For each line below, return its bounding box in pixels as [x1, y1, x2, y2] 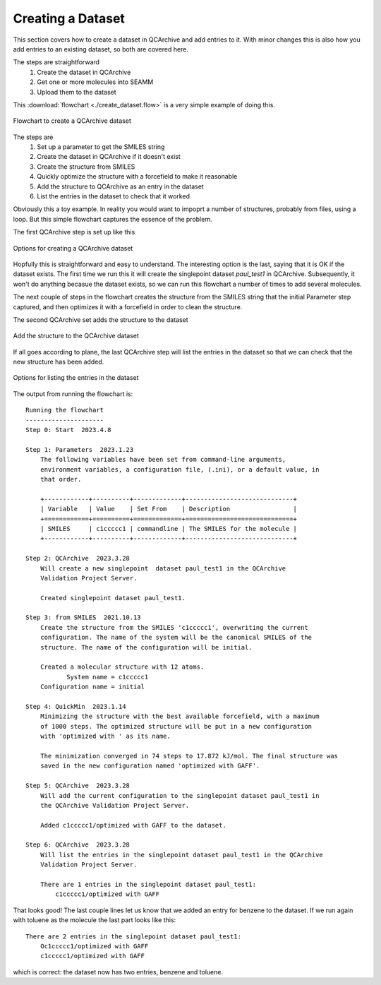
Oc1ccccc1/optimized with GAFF [40, 942, 149, 950]
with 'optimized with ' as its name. [40, 732, 171, 741]
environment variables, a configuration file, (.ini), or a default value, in [40, 465, 320, 473]
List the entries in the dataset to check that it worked [37, 192, 190, 201]
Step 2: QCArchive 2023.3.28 [25, 554, 131, 563]
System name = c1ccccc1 [66, 673, 149, 681]
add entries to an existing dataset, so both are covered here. [13, 44, 188, 53]
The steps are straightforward [13, 58, 100, 66]
